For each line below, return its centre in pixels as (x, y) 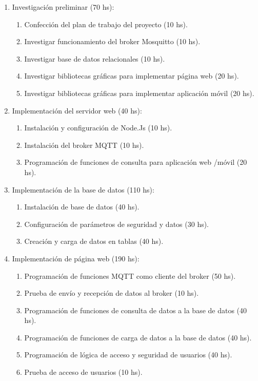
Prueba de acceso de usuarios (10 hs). (83, 372)
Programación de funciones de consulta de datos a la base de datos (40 (136, 310)
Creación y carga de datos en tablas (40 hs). (94, 241)
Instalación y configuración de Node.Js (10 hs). (98, 128)
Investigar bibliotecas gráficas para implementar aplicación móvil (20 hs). (139, 93)
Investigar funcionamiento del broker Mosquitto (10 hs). (112, 41)
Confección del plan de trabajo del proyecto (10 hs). (106, 24)
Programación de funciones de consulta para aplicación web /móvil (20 (136, 162)
